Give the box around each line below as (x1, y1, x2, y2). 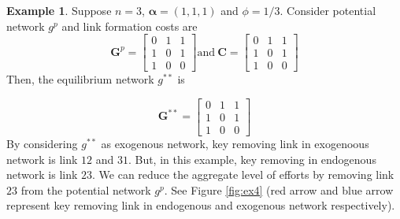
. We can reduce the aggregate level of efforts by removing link (92, 166, 394, 183)
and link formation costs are (61, 17, 198, 34)
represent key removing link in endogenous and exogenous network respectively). (6, 197, 395, 213)
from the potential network (20, 181, 151, 198)
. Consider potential (280, 2, 376, 18)
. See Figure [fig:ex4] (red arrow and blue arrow (164, 181, 394, 198)
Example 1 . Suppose (6, 2, 112, 18)
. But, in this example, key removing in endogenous (128, 150, 376, 167)
